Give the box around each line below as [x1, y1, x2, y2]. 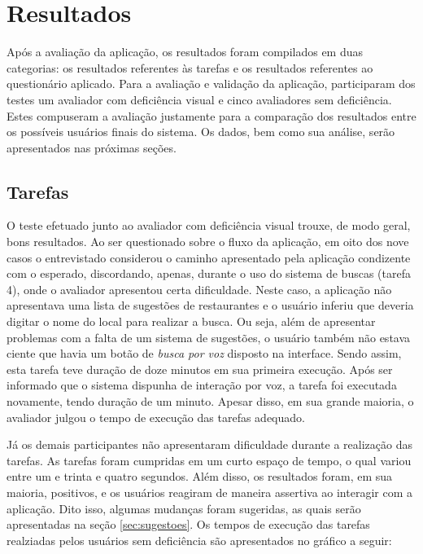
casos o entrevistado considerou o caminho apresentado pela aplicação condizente [7, 248, 411, 266]
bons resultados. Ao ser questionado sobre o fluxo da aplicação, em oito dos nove [7, 233, 409, 250]
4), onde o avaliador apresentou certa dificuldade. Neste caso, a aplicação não [7, 280, 392, 297]
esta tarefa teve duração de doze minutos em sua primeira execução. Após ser [7, 360, 393, 377]
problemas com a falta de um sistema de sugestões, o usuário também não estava [7, 328, 411, 345]
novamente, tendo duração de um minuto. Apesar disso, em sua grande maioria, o [7, 393, 414, 410]
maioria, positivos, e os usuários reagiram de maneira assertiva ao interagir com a [7, 483, 412, 500]
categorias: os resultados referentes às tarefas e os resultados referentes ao [7, 59, 373, 76]
